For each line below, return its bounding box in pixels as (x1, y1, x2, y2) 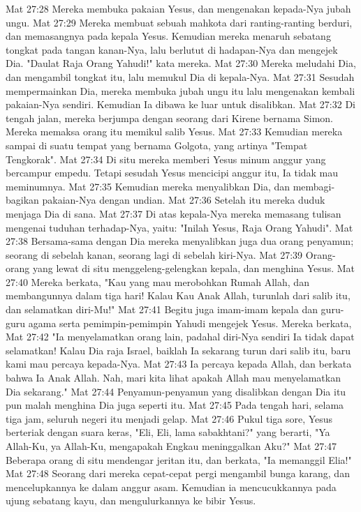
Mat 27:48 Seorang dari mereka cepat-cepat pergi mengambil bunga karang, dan (6, 466, 350, 481)
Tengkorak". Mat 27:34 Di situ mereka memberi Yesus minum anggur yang (6, 151, 326, 166)
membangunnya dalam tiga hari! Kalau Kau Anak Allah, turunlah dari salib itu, (6, 288, 351, 303)
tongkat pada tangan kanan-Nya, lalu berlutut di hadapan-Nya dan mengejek (6, 42, 338, 57)
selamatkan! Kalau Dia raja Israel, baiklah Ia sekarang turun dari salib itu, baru (6, 342, 351, 357)
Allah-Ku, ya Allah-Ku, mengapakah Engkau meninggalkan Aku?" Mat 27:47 (6, 439, 337, 453)
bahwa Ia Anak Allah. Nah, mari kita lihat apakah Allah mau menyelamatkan (6, 370, 341, 385)
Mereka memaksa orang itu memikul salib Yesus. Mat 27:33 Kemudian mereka (6, 124, 343, 139)
